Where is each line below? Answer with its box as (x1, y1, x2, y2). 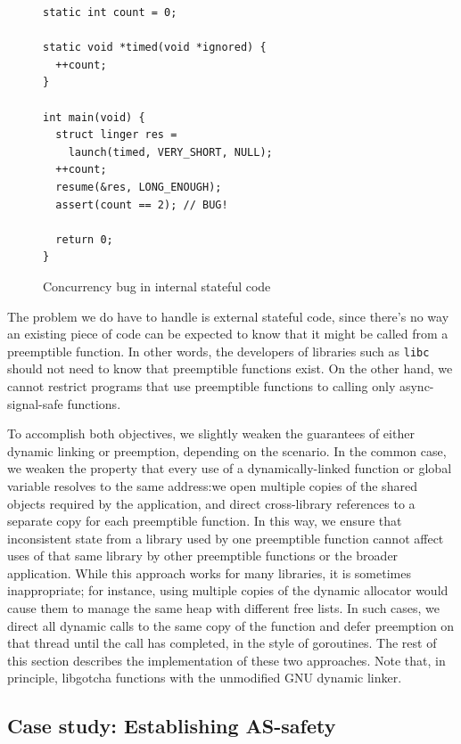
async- (399, 376, 434, 395)
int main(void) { (43, 110, 145, 124)
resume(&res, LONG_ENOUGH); (55, 180, 222, 193)
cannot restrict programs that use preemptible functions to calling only (7, 376, 396, 395)
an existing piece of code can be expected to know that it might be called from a (7, 324, 449, 343)
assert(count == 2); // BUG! (55, 198, 228, 211)
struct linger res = (55, 128, 177, 142)
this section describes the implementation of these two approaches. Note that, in (7, 650, 446, 669)
